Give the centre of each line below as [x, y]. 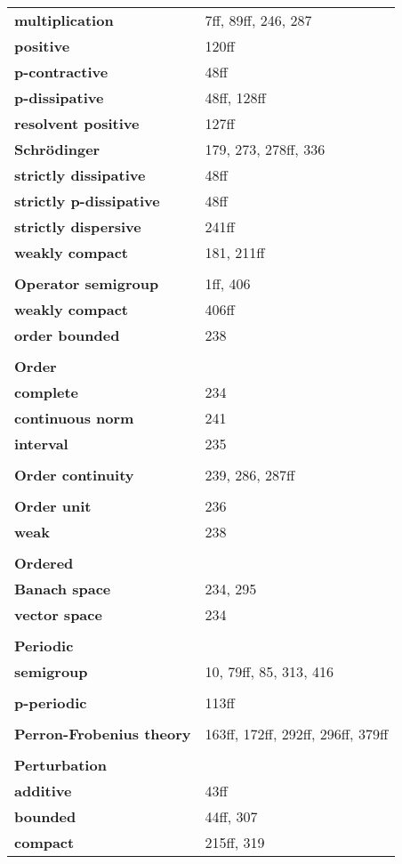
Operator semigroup [87, 283]
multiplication [64, 20]
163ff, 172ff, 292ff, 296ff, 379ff [297, 734]
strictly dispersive [78, 226]
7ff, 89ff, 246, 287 [258, 20]
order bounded [67, 335]
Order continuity [74, 475]
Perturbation [60, 765]
